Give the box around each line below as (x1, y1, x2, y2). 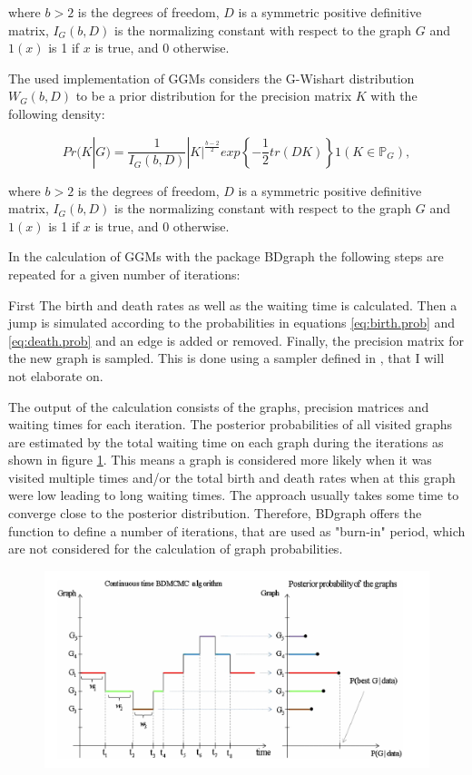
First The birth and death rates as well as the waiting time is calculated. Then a (8, 295, 457, 314)
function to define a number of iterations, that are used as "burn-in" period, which (8, 521, 466, 540)
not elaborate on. (8, 366, 103, 385)
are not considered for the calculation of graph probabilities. (8, 539, 343, 558)
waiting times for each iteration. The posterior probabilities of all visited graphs (8, 415, 453, 434)
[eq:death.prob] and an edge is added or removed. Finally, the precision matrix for (8, 330, 464, 349)
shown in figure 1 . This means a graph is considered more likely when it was (8, 450, 432, 469)
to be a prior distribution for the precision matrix (75, 86, 352, 105)
